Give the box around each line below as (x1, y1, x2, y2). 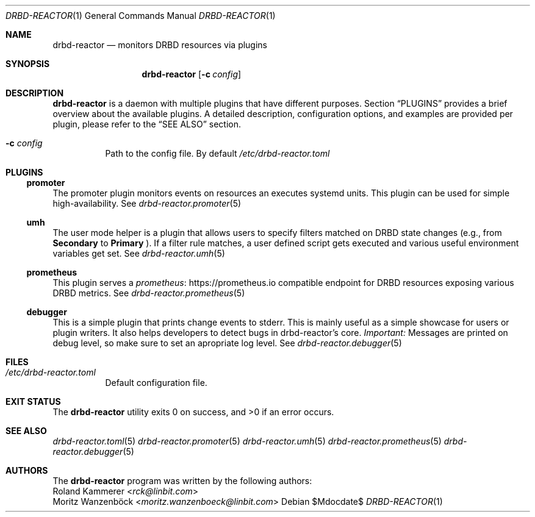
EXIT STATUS (5, 396, 61, 407)
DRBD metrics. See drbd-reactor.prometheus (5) (52, 288, 245, 298)
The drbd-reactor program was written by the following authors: (52, 476, 312, 486)
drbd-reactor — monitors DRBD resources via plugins (52, 40, 268, 50)
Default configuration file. (105, 377, 207, 388)
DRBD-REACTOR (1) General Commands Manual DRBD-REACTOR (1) (5, 10, 276, 21)
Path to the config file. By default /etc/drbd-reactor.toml (105, 148, 330, 159)
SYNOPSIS (5, 59, 50, 69)
